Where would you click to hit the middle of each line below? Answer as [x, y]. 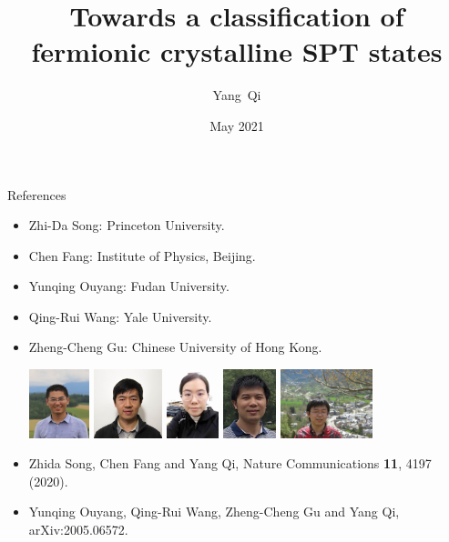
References [37, 194]
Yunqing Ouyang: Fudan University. [129, 286]
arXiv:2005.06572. [78, 530]
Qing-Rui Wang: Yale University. [120, 316]
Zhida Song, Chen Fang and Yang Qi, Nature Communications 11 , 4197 [230, 463]
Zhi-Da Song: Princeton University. [127, 225]
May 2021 [237, 125]
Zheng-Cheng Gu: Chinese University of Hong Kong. [175, 347]
